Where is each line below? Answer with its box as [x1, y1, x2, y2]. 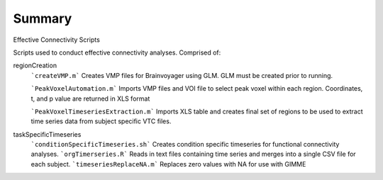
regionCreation [13, 61, 57, 70]
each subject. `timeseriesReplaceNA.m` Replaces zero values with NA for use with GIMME [30, 159, 306, 168]
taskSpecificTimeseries [13, 130, 82, 138]
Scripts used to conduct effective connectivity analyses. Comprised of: [13, 48, 221, 57]
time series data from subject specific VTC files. [30, 117, 172, 125]
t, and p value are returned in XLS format [30, 94, 150, 103]
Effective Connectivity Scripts [13, 35, 101, 44]
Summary [13, 11, 72, 26]
